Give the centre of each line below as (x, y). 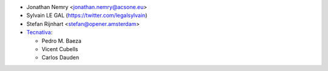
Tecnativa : (39, 32)
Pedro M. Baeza (62, 41)
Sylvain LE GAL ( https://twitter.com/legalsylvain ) (87, 16)
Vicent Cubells (60, 49)
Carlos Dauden (60, 58)
